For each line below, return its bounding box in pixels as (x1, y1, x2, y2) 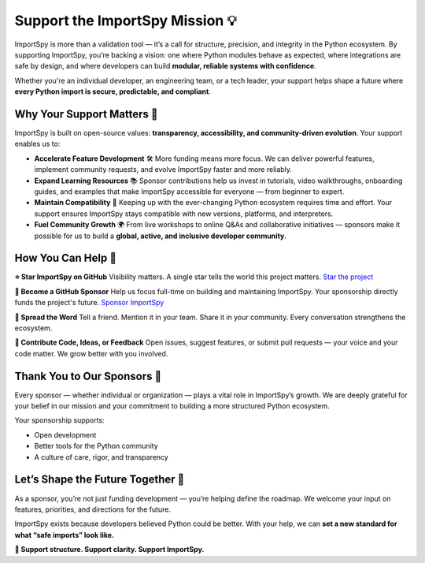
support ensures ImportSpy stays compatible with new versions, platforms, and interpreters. (34, 209, 334, 218)
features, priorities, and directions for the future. (14, 505, 172, 514)
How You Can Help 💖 (14, 252, 117, 265)
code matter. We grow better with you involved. (14, 349, 168, 358)
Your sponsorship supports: (14, 416, 105, 425)
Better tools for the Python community (34, 442, 159, 451)
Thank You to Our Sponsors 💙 (14, 369, 162, 382)
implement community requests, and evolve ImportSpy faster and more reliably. (34, 165, 293, 174)
